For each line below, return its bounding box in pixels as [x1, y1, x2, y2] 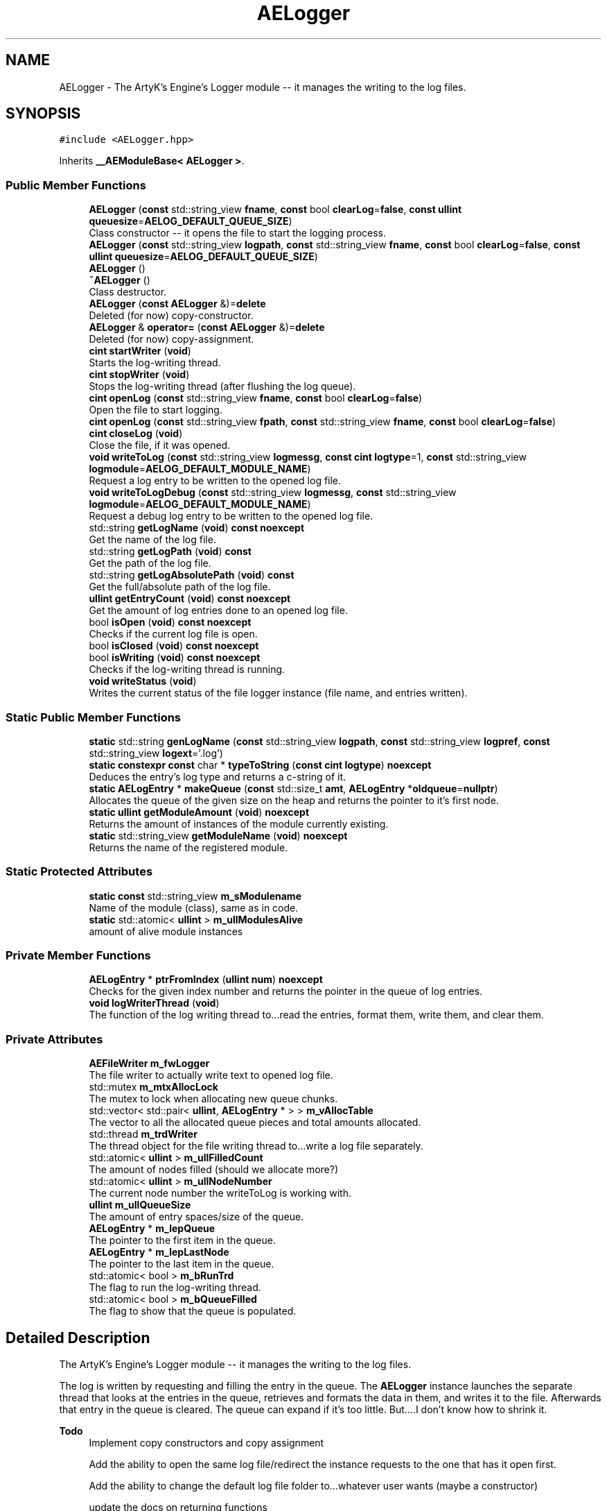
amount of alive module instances [89, 925, 243, 937]
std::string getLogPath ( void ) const [89, 545, 252, 558]
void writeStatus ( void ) [89, 675, 197, 688]
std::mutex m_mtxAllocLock [89, 1081, 218, 1093]
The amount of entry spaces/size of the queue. [89, 1211, 304, 1223]
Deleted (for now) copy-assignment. [89, 333, 254, 345]
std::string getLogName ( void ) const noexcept [89, 522, 305, 534]
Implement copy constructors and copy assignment [89, 1437, 324, 1449]
